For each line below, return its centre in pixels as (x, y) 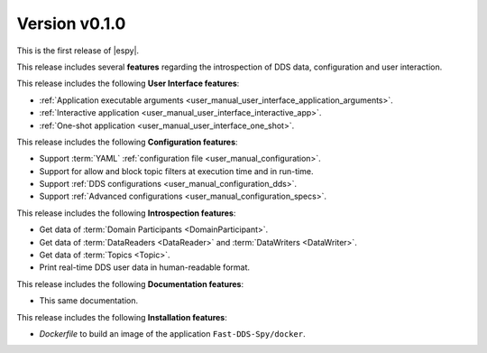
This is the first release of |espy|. (78, 51)
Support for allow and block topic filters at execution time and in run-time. (176, 171)
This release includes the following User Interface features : (128, 84)
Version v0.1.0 (71, 23)
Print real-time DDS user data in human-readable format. (145, 267)
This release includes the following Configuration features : (127, 142)
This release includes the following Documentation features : (130, 283)
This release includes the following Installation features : (122, 317)
